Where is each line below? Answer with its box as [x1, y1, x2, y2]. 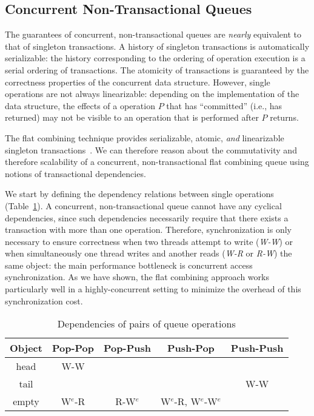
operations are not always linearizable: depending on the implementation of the [5, 87, 299, 100]
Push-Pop [167, 341, 215, 355]
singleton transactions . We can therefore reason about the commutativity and [5, 143, 297, 156]
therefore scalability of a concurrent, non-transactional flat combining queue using [5, 155, 309, 168]
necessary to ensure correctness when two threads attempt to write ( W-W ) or [5, 235, 293, 247]
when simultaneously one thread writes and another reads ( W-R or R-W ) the [5, 247, 292, 260]
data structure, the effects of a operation [5, 99, 155, 112]
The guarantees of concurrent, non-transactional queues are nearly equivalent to [5, 28, 301, 41]
